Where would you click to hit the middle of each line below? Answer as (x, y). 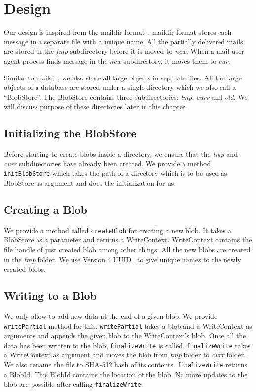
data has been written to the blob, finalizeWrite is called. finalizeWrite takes (127, 345)
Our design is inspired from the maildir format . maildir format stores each (118, 32)
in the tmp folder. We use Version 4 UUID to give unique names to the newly (123, 259)
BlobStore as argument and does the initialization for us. (90, 182)
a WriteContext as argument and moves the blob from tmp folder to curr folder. (125, 355)
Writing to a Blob (50, 295)
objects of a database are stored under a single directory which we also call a (120, 87)
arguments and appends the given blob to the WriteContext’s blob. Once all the (125, 335)
